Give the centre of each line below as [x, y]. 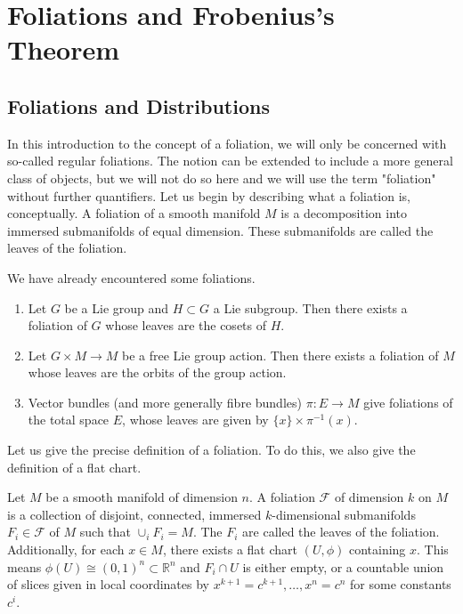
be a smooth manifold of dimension [142, 497]
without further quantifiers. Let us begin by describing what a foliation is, [209, 195]
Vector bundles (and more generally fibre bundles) [165, 402]
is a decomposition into [344, 213]
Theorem [64, 49]
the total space [69, 420]
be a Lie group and [117, 307]
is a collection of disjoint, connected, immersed [134, 514]
